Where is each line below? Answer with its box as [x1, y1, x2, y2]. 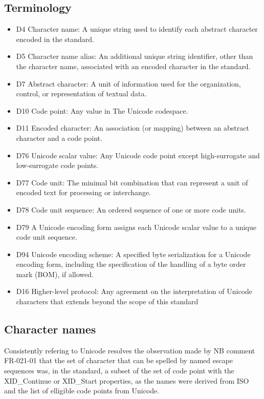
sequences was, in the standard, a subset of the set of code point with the [4, 365, 234, 376]
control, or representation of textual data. [16, 88, 147, 99]
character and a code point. [16, 132, 102, 143]
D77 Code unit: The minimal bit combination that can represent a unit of [16, 177, 248, 187]
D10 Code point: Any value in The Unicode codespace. [16, 105, 188, 116]
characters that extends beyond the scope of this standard [16, 296, 199, 307]
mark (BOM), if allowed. [16, 268, 94, 279]
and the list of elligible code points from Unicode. [4, 385, 160, 396]
